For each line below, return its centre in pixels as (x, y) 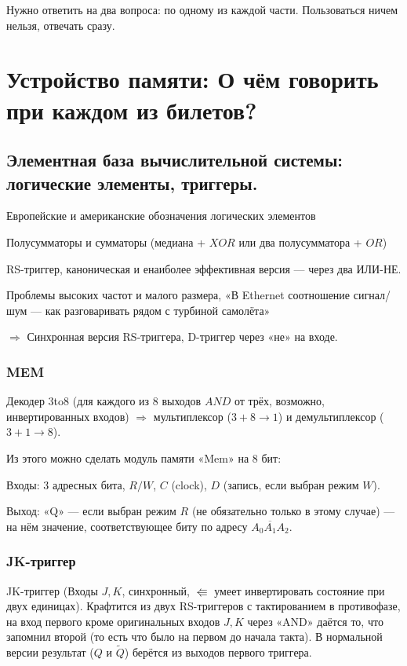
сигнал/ (372, 295)
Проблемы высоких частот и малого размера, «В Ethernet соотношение (178, 295)
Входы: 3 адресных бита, (66, 484)
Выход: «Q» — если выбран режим (91, 511)
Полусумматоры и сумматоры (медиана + (106, 242)
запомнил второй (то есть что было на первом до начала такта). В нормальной (194, 637)
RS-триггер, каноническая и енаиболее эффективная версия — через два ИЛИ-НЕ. (204, 268)
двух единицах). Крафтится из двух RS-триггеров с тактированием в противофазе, (203, 606)
